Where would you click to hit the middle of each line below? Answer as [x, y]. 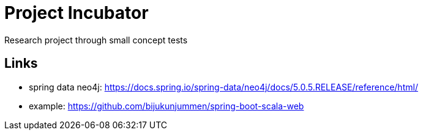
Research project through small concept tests [96, 40]
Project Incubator [77, 13]
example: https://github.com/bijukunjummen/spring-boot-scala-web [167, 106]
